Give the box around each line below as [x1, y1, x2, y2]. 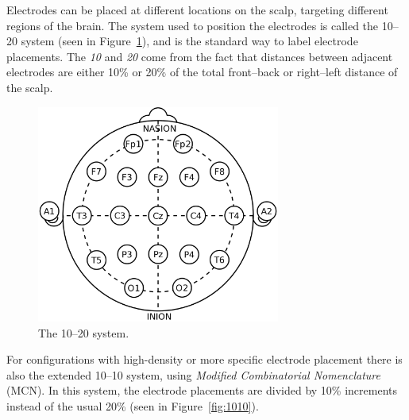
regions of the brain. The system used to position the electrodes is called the [6, 17, 379, 33]
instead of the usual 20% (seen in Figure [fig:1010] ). [6, 398, 259, 414]
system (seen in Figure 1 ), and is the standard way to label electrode [21, 33, 358, 49]
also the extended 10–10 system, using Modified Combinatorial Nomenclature [6, 366, 380, 383]
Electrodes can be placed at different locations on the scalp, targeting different [6, 2, 388, 17]
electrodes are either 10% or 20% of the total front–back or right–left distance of [6, 64, 398, 80]
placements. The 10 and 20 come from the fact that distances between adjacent [6, 48, 393, 64]
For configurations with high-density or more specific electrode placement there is [6, 351, 403, 368]
